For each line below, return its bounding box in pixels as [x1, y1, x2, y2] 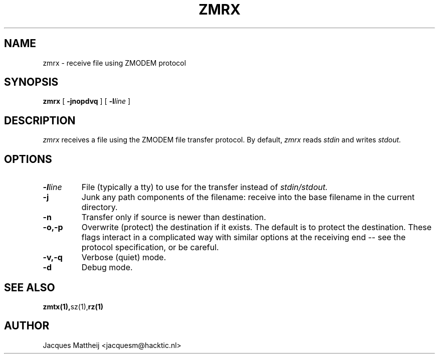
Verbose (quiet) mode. [81, 252, 166, 263]
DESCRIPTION [4, 114, 76, 127]
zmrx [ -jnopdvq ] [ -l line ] [43, 97, 131, 106]
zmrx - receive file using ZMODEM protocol [43, 58, 186, 67]
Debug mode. [81, 262, 133, 273]
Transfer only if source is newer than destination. [81, 212, 266, 223]
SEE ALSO [4, 281, 55, 294]
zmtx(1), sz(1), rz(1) [43, 302, 104, 311]
